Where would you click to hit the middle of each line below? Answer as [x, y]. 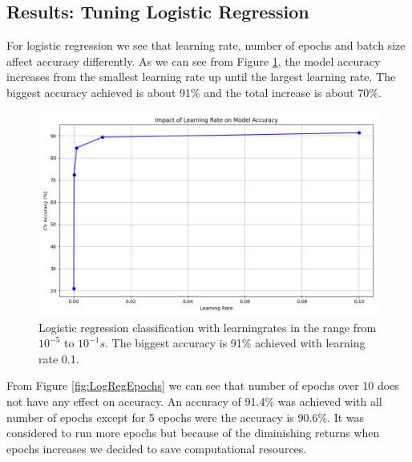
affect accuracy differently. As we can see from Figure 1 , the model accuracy [194, 61]
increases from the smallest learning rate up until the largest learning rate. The [201, 77]
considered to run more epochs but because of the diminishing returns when [193, 433]
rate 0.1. [59, 358]
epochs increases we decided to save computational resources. [157, 448]
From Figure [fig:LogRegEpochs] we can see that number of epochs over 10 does [203, 385]
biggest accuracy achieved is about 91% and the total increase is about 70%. [194, 92]
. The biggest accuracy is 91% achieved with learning [235, 343]
